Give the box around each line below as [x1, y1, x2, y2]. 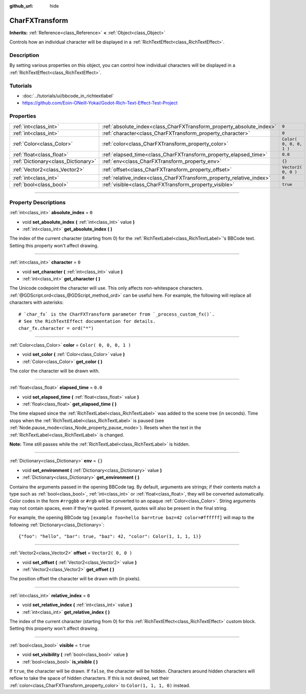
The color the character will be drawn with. [9, 368, 100, 374]
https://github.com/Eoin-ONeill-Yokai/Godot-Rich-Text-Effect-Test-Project [22, 100, 178, 106]
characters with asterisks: [9, 299, 64, 305]
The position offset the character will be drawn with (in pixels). [9, 576, 141, 582]
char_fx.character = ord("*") [18, 325, 94, 331]
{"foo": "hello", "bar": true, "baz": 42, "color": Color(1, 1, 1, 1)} [18, 533, 201, 539]
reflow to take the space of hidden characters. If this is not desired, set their [9, 675, 169, 681]
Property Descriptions [9, 199, 66, 206]
